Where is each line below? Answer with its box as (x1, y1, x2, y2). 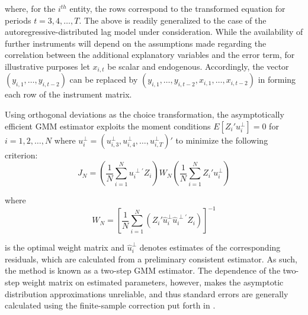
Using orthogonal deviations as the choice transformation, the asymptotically (5, 108, 284, 121)
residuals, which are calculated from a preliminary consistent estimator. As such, (5, 252, 297, 265)
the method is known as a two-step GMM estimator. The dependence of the (5, 264, 281, 277)
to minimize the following (175, 134, 268, 146)
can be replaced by (69, 73, 138, 86)
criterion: (5, 148, 38, 161)
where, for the (5, 2, 56, 14)
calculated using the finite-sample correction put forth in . (5, 299, 216, 311)
